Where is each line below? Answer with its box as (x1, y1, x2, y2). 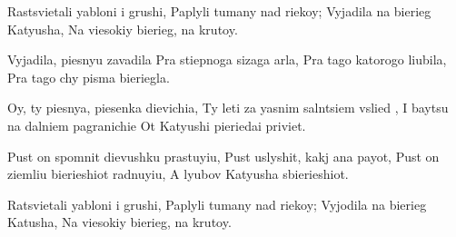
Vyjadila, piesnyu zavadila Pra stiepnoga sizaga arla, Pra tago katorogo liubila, (7, 50, 447, 69)
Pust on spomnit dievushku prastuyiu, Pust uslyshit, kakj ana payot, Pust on (7, 146, 440, 165)
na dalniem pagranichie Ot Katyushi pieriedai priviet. (7, 115, 306, 134)
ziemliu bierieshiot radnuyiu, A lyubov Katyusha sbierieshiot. (7, 164, 349, 183)
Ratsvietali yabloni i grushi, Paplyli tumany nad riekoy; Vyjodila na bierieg (7, 194, 427, 213)
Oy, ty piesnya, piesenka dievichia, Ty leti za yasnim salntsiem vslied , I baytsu (7, 98, 449, 117)
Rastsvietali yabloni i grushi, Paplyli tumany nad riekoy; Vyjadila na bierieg (7, 2, 431, 20)
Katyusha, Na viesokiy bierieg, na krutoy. (7, 19, 238, 38)
